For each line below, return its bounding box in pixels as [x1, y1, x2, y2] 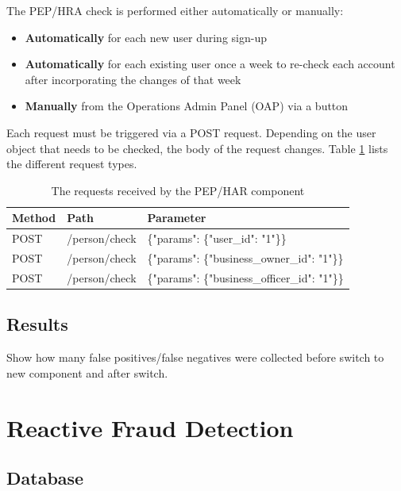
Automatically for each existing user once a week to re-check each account [25, 56, 395, 72]
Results [6, 312, 68, 336]
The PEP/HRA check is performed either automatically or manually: [6, 2, 344, 18]
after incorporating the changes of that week [25, 71, 241, 87]
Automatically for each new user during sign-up [25, 29, 267, 45]
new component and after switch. [6, 364, 168, 381]
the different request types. [6, 155, 137, 172]
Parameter [147, 209, 206, 226]
